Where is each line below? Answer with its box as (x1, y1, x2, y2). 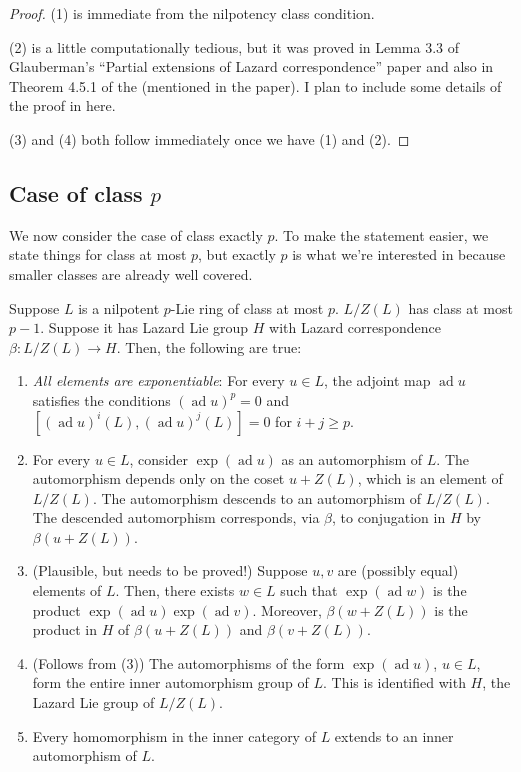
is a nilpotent (78, 297, 160, 318)
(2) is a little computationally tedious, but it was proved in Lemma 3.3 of (9, 36, 460, 57)
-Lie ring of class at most (170, 297, 324, 318)
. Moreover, (252, 599, 322, 620)
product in (32, 619, 98, 640)
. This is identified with (323, 672, 466, 693)
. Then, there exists (115, 580, 235, 601)
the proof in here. (9, 95, 116, 116)
